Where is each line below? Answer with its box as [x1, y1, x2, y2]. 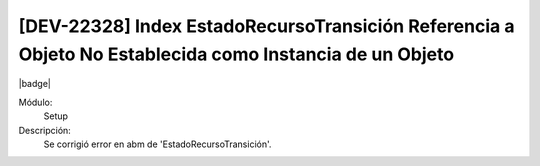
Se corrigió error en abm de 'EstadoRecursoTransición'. [43, 138, 272, 150]
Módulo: [18, 96, 53, 108]
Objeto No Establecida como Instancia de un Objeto [18, 43, 455, 65]
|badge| [18, 78, 52, 90]
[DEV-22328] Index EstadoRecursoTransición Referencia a [18, 15, 515, 37]
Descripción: [18, 124, 72, 136]
